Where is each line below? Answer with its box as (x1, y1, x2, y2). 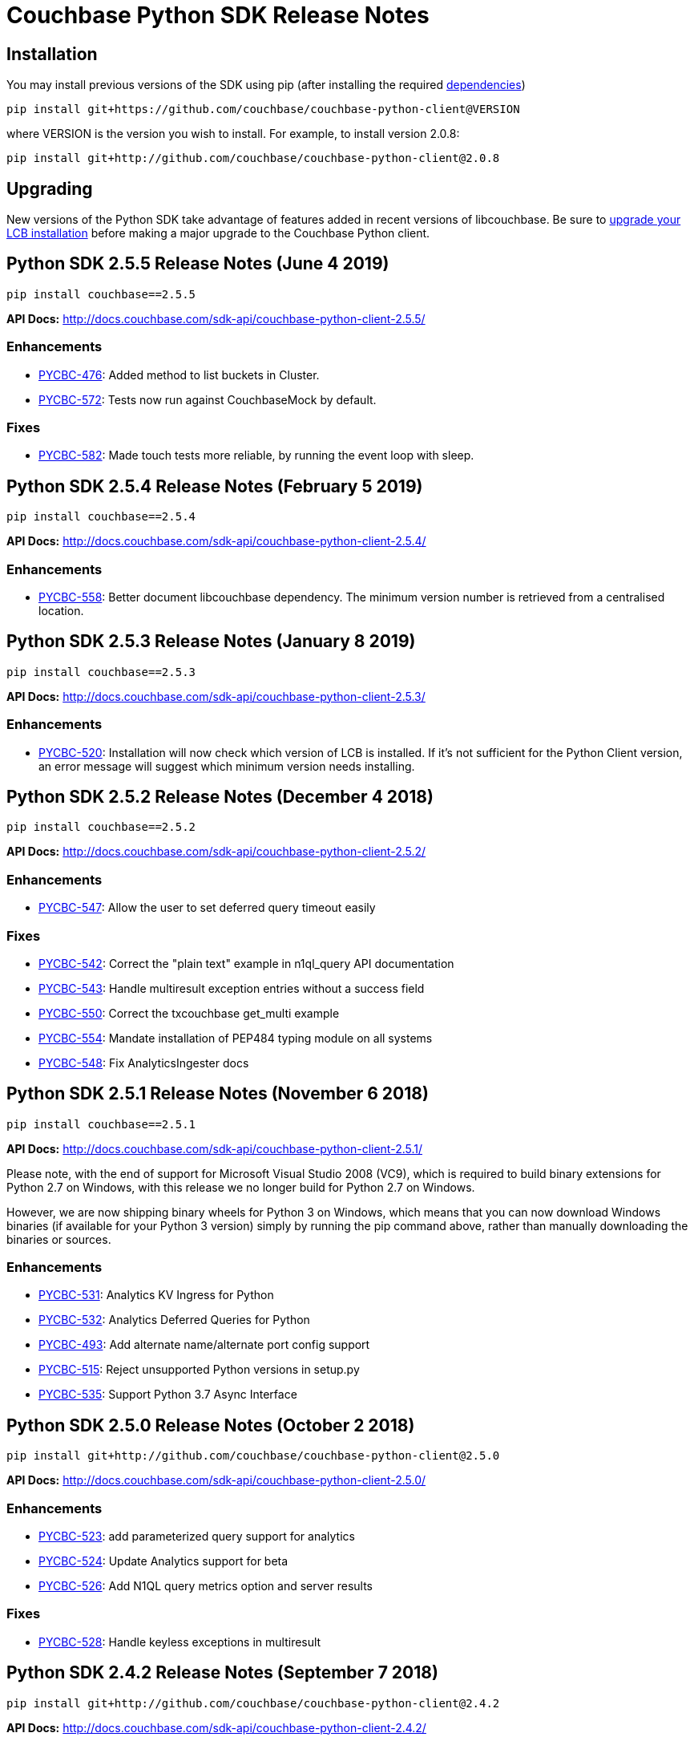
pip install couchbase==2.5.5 (6, 287, 196, 301)
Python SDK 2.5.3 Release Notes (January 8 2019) (6, 631, 416, 652)
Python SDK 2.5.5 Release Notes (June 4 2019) (6, 253, 389, 274)
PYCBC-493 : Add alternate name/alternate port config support (38, 1338, 370, 1352)
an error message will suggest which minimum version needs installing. (38, 759, 415, 773)
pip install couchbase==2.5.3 (6, 665, 196, 678)
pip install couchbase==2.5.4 (6, 510, 196, 524)
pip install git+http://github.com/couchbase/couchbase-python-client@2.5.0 (6, 1449, 500, 1463)
